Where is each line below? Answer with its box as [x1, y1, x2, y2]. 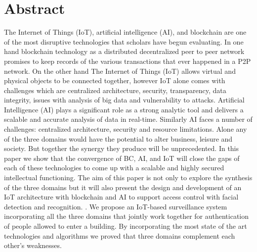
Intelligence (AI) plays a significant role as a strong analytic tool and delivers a [4, 104, 244, 114]
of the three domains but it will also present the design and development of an [4, 182, 242, 192]
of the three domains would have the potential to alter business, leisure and [4, 133, 233, 144]
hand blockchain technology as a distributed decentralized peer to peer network [4, 46, 245, 56]
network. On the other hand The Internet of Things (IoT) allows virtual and [4, 65, 236, 76]
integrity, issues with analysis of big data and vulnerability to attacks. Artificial [4, 95, 245, 105]
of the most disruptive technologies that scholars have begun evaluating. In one [4, 36, 244, 47]
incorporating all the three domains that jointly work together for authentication [4, 211, 249, 221]
